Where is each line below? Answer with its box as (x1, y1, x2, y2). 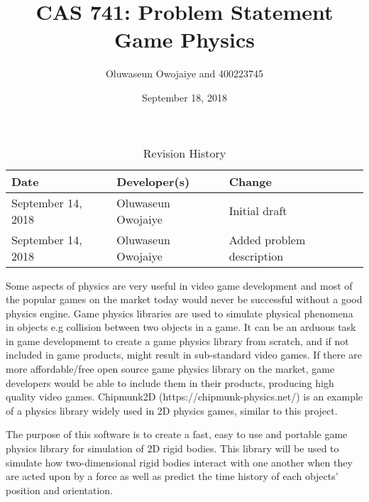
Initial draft (228, 202, 287, 219)
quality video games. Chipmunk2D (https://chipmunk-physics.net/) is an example (6, 389, 363, 404)
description (228, 247, 284, 264)
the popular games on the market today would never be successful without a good (6, 292, 363, 307)
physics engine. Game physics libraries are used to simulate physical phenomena (6, 305, 353, 320)
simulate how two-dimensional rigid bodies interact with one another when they (6, 454, 353, 469)
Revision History (143, 144, 226, 161)
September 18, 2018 (142, 89, 227, 104)
